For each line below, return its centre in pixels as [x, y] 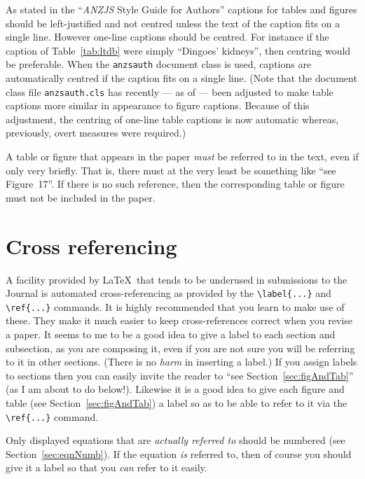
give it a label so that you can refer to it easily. [106, 467]
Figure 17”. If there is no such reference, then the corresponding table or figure [175, 184]
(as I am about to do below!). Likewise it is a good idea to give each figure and [175, 389]
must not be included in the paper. [81, 197]
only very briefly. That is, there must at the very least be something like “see [171, 170]
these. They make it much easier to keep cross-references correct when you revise [179, 320]
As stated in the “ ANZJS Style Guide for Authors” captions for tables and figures [181, 9]
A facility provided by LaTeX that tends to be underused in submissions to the [177, 279]
